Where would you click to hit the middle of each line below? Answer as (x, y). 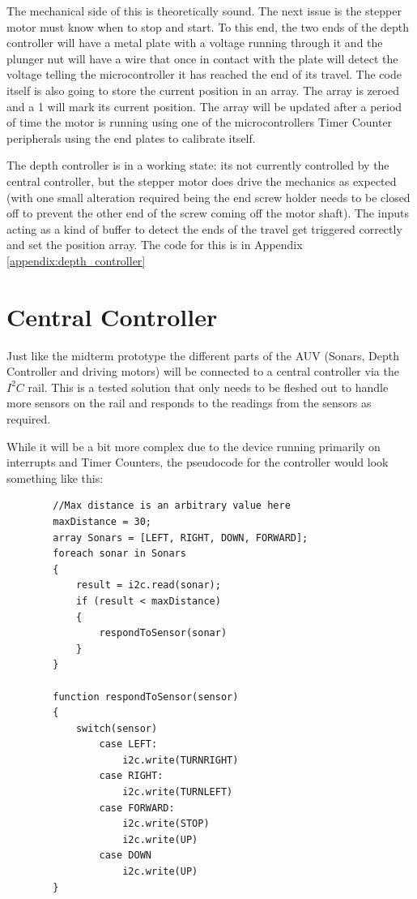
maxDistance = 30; (102, 521)
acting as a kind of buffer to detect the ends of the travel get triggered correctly (204, 228)
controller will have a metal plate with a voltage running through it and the (195, 43)
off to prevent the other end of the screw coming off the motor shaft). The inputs (208, 213)
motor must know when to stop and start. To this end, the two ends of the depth (208, 26)
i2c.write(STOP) (166, 824)
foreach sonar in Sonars (119, 554)
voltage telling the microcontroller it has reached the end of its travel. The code (204, 74)
